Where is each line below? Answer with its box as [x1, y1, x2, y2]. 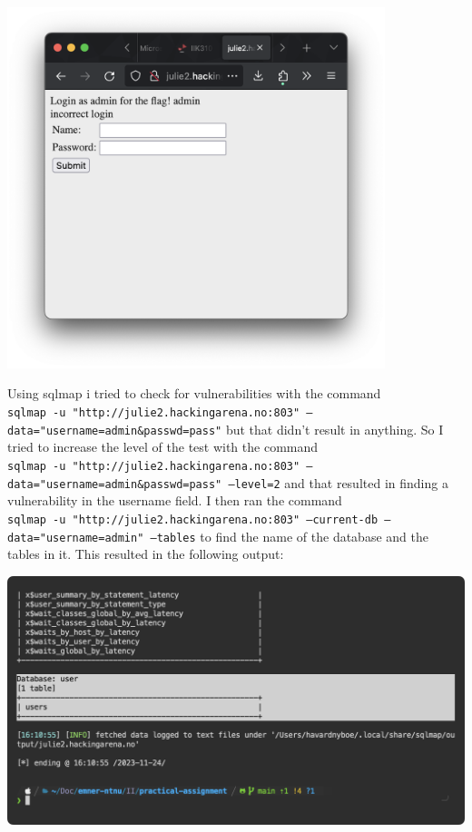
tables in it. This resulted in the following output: [7, 544, 284, 563]
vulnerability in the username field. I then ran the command [7, 491, 342, 510]
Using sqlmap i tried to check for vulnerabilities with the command [7, 384, 381, 403]
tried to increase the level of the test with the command [7, 437, 319, 456]
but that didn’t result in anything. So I [225, 419, 444, 438]
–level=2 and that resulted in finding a [228, 473, 448, 492]
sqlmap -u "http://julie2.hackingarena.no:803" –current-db [7, 513, 379, 526]
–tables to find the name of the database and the [150, 526, 428, 545]
